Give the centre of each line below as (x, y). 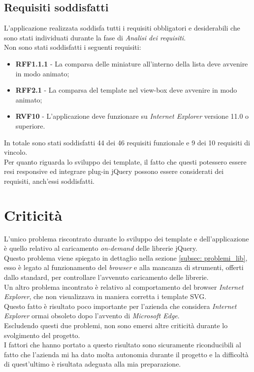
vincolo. (16, 152)
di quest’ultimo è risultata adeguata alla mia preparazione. (93, 364)
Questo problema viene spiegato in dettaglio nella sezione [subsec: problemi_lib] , (126, 257)
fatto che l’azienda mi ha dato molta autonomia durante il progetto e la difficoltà (126, 354)
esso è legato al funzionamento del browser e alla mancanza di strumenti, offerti (124, 267)
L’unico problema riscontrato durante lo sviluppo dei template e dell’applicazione (127, 238)
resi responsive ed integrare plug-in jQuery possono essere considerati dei (114, 171)
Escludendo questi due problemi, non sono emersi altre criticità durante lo (116, 325)
